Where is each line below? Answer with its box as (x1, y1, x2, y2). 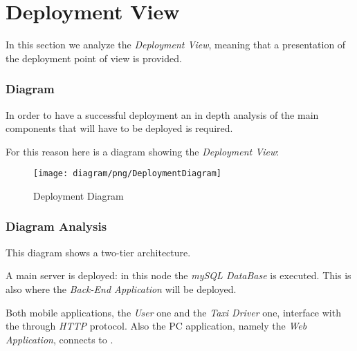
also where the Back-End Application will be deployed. (6, 281, 237, 296)
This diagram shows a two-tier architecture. (6, 245, 191, 259)
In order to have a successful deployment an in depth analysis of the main (6, 107, 319, 122)
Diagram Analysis (6, 218, 107, 235)
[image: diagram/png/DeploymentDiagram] (33, 169, 222, 179)
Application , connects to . (6, 332, 113, 346)
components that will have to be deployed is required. (6, 121, 233, 135)
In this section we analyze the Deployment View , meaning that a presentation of (6, 37, 346, 52)
